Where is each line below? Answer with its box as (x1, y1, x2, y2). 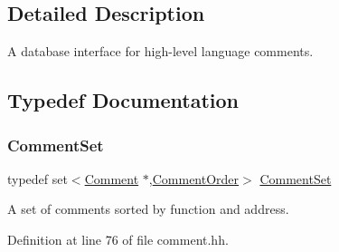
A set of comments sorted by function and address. (7, 199, 289, 218)
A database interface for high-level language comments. (7, 42, 314, 61)
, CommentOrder (148, 169, 240, 188)
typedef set (7, 169, 68, 188)
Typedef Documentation (7, 86, 239, 114)
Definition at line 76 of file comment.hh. (7, 229, 229, 248)
